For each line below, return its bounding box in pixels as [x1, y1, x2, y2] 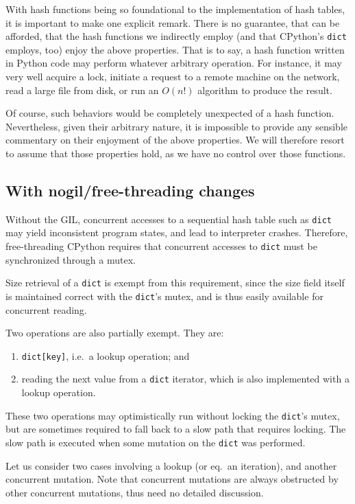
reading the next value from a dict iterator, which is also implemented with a [21, 371, 350, 386]
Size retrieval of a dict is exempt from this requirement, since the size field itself [5, 275, 345, 290]
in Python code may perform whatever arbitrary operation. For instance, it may [5, 56, 342, 70]
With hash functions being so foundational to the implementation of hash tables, [5, 2, 345, 16]
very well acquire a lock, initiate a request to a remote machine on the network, [5, 69, 340, 84]
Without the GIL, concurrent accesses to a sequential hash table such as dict [5, 211, 332, 226]
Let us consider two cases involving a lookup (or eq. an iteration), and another [5, 458, 337, 472]
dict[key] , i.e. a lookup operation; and [21, 348, 190, 363]
